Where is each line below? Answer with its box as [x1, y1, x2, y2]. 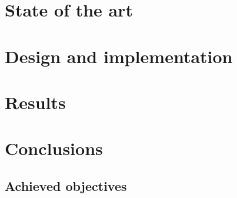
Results [5, 90, 66, 114]
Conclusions [5, 136, 103, 160]
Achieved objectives [5, 176, 127, 194]
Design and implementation [5, 44, 233, 68]
